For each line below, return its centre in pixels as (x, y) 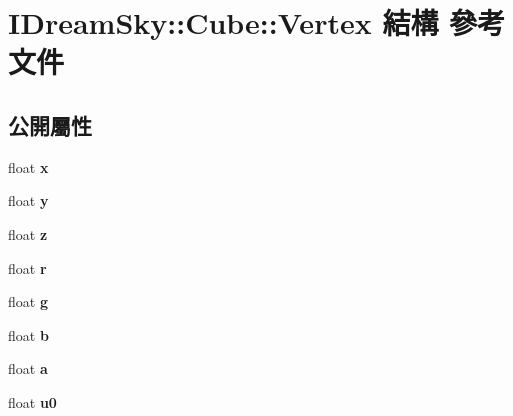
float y (28, 200)
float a (28, 368)
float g (28, 301)
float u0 (32, 401)
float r (27, 267)
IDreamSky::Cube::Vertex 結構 (223, 22)
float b (28, 334)
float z (28, 233)
